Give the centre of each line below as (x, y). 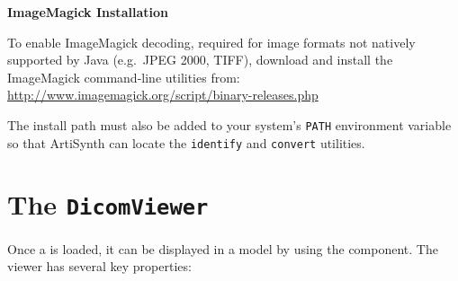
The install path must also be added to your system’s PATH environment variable (229, 124)
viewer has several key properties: (99, 266)
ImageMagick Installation (88, 12)
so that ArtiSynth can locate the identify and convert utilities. (186, 142)
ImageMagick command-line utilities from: (124, 77)
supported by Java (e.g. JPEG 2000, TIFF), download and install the (200, 60)
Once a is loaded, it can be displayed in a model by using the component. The (223, 248)
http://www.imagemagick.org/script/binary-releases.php (163, 95)
